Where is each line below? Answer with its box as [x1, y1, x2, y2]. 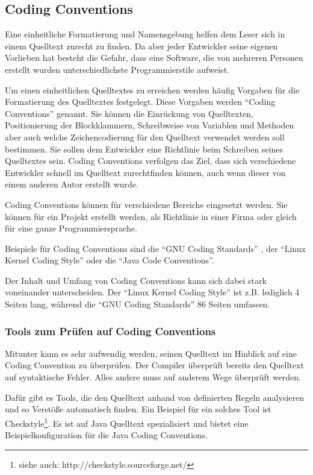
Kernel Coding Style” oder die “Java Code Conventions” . [5, 254, 214, 266]
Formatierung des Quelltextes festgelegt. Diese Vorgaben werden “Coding [5, 95, 276, 108]
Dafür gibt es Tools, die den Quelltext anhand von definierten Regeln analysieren [5, 391, 304, 403]
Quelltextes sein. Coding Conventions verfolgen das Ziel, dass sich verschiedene [5, 154, 296, 167]
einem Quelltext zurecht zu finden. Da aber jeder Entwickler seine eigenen [5, 39, 278, 52]
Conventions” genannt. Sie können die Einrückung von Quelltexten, [5, 107, 253, 119]
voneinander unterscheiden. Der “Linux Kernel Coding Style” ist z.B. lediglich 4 [5, 286, 300, 298]
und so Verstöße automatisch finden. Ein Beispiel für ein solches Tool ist [5, 403, 271, 415]
